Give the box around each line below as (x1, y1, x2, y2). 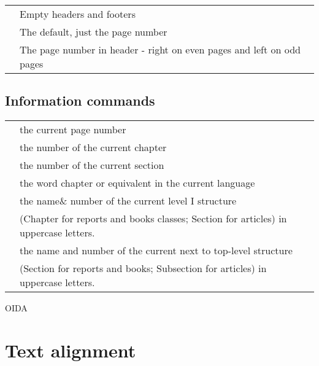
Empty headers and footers (20, 7, 136, 21)
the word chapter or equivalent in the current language (20, 176, 255, 190)
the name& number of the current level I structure (20, 193, 237, 208)
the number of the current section (20, 158, 164, 173)
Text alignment (5, 337, 136, 362)
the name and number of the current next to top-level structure (20, 243, 293, 258)
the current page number (20, 122, 126, 137)
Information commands (5, 91, 155, 110)
